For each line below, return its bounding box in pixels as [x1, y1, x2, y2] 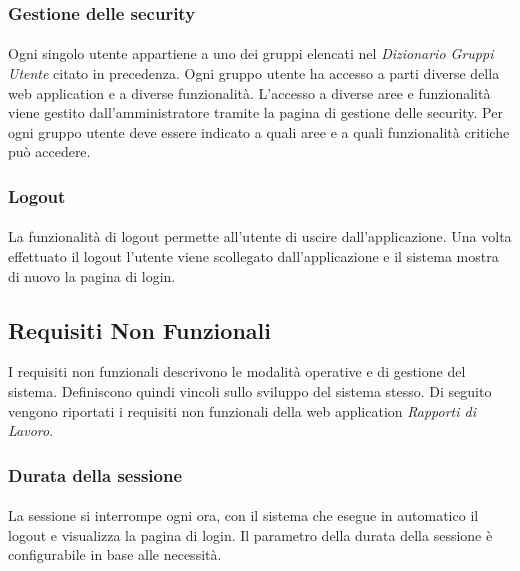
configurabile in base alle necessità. [8, 544, 222, 565]
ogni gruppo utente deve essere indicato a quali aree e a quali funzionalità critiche [8, 121, 510, 142]
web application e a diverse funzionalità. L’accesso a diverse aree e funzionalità [8, 82, 491, 103]
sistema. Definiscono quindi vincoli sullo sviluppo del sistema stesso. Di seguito [8, 381, 492, 402]
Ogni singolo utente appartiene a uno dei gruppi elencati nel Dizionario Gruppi [8, 43, 494, 64]
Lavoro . [8, 420, 54, 441]
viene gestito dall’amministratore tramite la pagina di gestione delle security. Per [8, 102, 503, 123]
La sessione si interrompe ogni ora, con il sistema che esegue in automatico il [8, 505, 479, 526]
